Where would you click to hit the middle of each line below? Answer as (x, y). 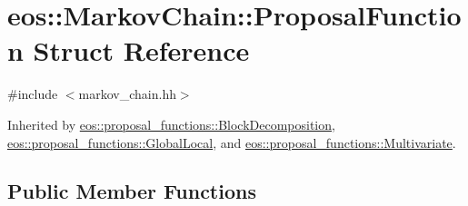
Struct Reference (141, 50)
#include (33, 94)
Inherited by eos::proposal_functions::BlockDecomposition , (171, 124)
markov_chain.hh (127, 94)
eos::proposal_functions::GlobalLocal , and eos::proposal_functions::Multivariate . (232, 142)
